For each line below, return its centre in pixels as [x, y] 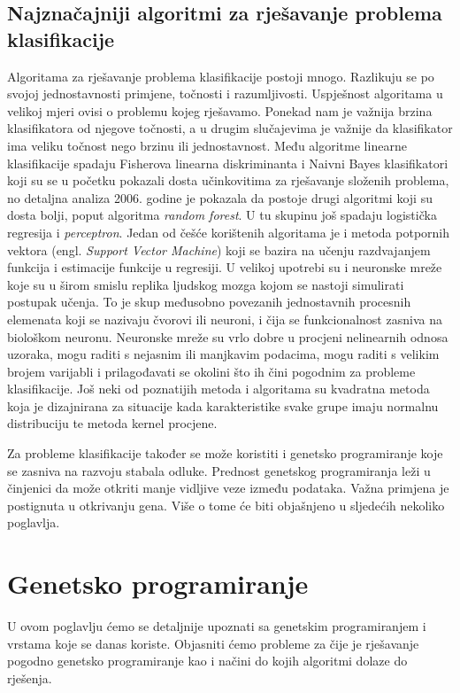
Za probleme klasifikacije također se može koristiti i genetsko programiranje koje [225, 453]
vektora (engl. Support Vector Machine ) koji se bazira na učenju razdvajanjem [219, 249]
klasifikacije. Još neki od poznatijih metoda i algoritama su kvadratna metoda [218, 389]
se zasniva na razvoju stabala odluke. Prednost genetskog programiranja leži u [219, 470]
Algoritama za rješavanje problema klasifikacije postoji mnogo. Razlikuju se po [221, 76]
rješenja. [30, 677]
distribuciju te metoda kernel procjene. [112, 423]
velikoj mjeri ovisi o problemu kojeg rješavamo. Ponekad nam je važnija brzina [220, 110]
